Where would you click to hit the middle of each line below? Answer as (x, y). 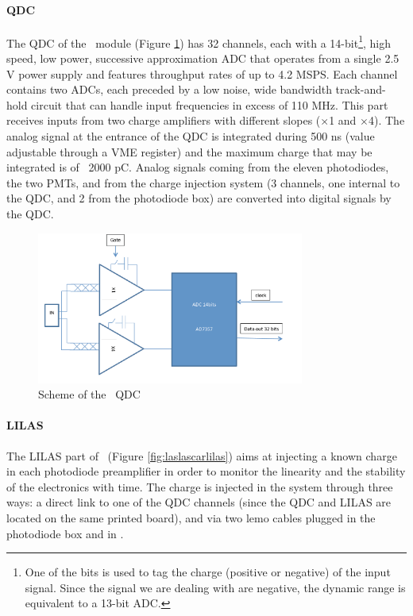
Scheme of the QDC (89, 394)
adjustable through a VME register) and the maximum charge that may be (189, 151)
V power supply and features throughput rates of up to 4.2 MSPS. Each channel (202, 73)
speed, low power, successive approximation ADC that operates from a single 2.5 (203, 58)
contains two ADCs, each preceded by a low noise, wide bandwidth (169, 89)
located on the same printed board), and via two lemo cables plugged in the (191, 517)
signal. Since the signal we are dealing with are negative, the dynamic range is (215, 587)
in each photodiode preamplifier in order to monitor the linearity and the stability (206, 471)
